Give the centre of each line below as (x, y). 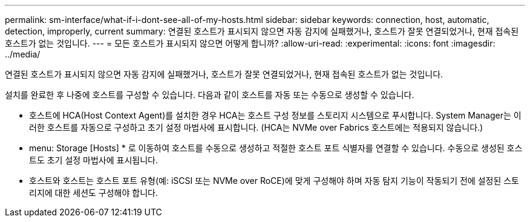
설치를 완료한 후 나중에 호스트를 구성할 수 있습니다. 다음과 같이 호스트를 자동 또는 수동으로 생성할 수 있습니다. (210, 95)
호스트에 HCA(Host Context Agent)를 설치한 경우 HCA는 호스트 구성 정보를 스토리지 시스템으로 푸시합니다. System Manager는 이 (275, 115)
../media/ (23, 54)
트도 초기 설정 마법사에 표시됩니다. (93, 160)
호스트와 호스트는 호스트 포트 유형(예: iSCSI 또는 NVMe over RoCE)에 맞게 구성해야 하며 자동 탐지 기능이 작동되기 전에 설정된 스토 (274, 181)
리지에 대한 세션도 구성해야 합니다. (93, 193)
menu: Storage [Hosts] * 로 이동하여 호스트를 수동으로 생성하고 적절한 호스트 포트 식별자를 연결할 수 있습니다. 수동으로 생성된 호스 (276, 148)
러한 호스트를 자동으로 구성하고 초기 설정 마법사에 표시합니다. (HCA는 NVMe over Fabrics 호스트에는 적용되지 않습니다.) (256, 127)
